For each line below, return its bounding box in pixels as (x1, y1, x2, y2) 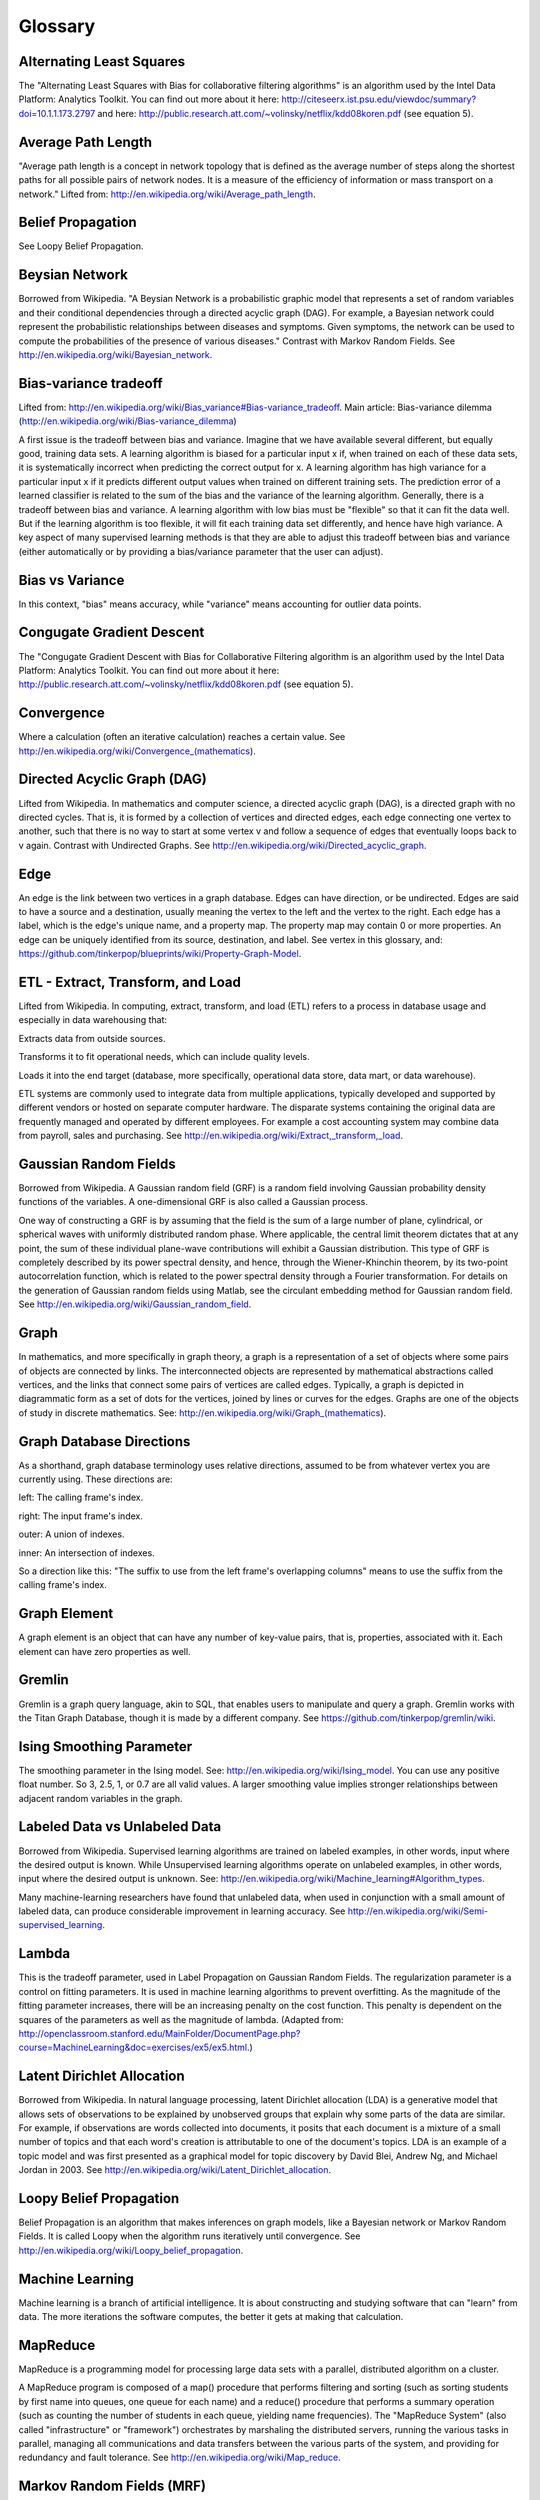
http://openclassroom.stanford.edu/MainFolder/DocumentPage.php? (18, 2027, 301, 2039)
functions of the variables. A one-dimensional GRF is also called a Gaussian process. (18, 1196, 369, 1208)
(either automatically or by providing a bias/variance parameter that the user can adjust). (18, 545, 384, 557)
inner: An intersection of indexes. (18, 1546, 155, 1559)
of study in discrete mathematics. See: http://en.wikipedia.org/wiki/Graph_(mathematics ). (18, 1406, 387, 1419)
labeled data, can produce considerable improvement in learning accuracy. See (18, 1905, 346, 1917)
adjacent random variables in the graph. (18, 1792, 184, 1804)
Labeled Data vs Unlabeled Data (18, 1818, 222, 1835)
